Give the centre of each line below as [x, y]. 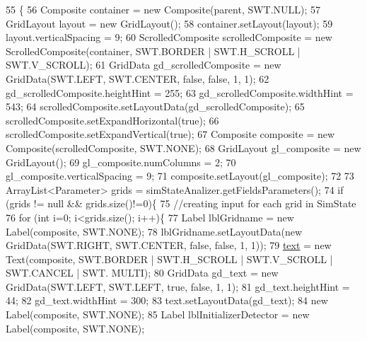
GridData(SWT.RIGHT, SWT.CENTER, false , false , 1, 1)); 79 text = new [169, 245]
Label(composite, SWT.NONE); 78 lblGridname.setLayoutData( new [154, 231]
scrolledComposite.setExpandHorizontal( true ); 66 [112, 120]
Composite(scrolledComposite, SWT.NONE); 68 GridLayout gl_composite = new [183, 148]
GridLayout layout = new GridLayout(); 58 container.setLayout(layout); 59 [169, 23]
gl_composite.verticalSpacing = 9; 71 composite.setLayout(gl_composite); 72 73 [180, 176]
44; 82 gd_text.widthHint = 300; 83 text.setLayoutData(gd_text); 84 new [167, 300]
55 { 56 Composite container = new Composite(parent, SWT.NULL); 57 [163, 9]
